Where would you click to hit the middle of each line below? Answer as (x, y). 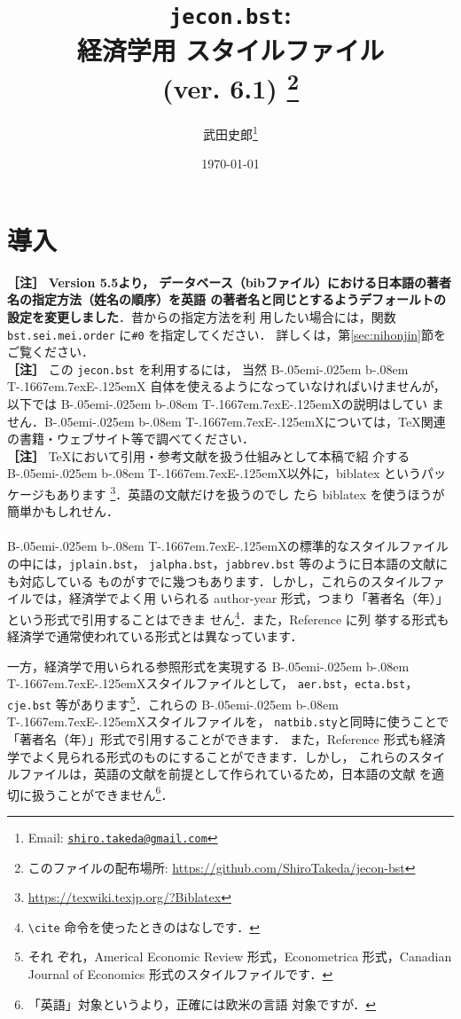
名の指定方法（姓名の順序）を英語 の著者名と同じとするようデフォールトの (227, 299)
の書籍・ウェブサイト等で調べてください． (131, 439)
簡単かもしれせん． (63, 511)
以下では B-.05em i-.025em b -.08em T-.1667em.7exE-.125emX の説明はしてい (218, 404)
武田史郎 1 (230, 132)
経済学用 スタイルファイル (230, 49)
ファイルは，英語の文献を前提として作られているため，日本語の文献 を (226, 774)
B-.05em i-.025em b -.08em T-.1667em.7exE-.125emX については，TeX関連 (245, 421)
